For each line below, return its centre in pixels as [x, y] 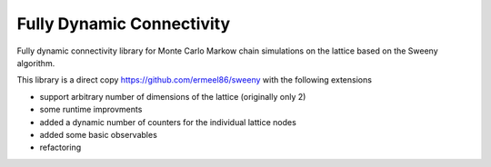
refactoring [60, 147]
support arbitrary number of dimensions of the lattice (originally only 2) [173, 96]
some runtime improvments [91, 110]
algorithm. [36, 63]
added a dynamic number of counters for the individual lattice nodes [168, 122]
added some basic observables [99, 134]
